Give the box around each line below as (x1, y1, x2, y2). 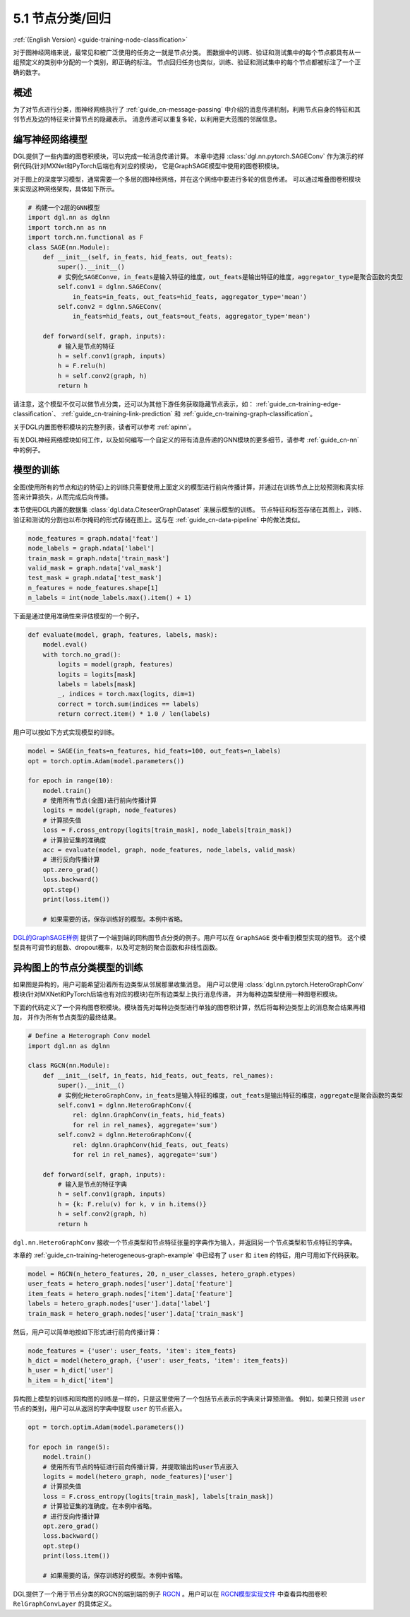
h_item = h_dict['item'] (28, 1376, 114, 1384)
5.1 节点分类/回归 (13, 11, 111, 26)
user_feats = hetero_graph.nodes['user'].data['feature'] (28, 1280, 233, 1288)
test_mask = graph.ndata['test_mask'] (28, 574, 162, 582)
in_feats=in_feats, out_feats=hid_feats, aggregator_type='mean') (72, 293, 307, 300)
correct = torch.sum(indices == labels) (57, 700, 200, 708)
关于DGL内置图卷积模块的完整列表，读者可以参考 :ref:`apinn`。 (13, 423, 195, 431)
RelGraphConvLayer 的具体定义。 (13, 1599, 116, 1608)
